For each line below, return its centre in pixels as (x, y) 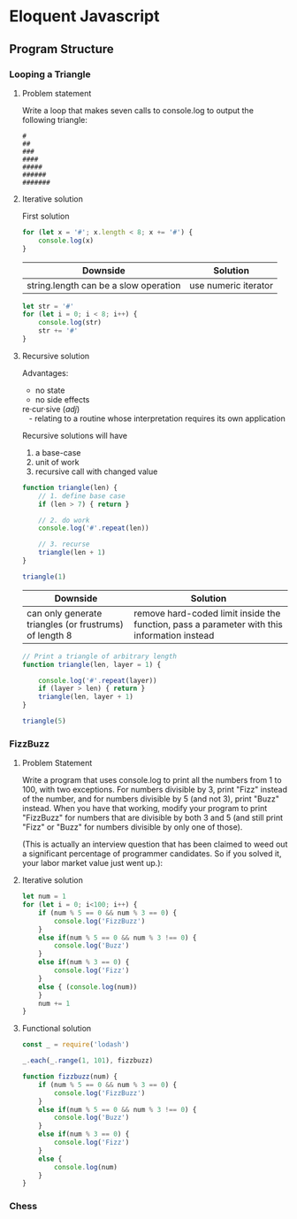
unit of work (57, 462)
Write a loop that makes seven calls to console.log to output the (138, 110)
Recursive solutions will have (75, 435)
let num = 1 (44, 897)
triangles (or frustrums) (75, 624)
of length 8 (49, 635)
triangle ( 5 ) (44, 721)
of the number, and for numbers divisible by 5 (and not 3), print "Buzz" (151, 799)
